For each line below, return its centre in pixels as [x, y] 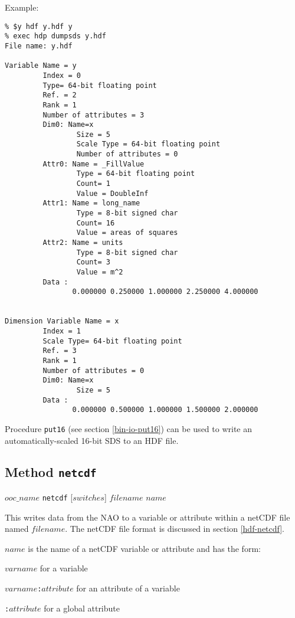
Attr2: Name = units [83, 243]
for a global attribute [82, 608]
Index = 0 [62, 75]
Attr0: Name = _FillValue [94, 164]
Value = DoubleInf [112, 193]
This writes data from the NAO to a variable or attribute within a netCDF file [147, 517]
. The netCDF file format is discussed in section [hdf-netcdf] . [175, 529]
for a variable [64, 568]
